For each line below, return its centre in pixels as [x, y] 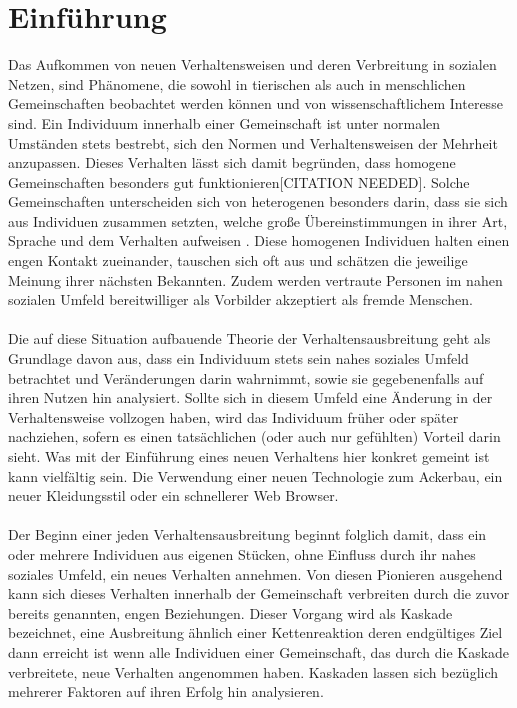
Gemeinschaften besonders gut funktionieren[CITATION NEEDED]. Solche [239, 181]
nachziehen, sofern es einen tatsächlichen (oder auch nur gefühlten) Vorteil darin [254, 436]
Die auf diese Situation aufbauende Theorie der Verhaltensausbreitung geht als [249, 338]
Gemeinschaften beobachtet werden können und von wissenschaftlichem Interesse [255, 103]
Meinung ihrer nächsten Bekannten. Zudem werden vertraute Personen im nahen [255, 279]
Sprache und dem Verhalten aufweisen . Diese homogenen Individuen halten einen [259, 240]
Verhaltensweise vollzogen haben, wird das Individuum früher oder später [233, 416]
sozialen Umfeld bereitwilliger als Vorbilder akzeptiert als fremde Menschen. [240, 299]
